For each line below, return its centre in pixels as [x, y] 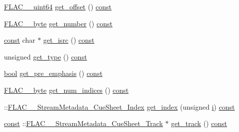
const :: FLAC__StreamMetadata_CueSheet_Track [84, 123]
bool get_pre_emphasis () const [53, 73]
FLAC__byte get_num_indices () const [66, 90]
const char [20, 40]
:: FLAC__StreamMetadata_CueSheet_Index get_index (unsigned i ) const [119, 106]
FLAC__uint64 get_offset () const [58, 6]
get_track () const [199, 123]
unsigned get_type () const [46, 56]
